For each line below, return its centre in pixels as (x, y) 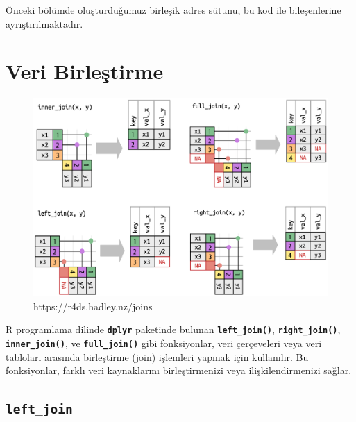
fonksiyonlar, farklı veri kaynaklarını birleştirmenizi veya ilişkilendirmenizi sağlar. (179, 370)
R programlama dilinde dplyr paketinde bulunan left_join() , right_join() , (173, 329)
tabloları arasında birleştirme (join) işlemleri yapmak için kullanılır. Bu (157, 356)
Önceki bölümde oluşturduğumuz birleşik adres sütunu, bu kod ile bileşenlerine (173, 10)
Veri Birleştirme (85, 71)
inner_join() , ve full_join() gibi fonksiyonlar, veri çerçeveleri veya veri (164, 343)
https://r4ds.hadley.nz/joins (93, 306)
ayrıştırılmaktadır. (44, 23)
